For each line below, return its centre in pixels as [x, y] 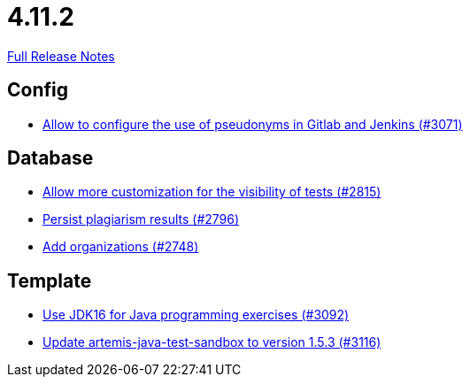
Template [50, 280]
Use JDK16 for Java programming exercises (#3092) [196, 315]
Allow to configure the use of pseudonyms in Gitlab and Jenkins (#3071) [253, 124]
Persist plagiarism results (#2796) [141, 219]
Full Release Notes [61, 56]
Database [50, 158]
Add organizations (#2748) [121, 247]
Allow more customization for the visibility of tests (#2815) [212, 192]
